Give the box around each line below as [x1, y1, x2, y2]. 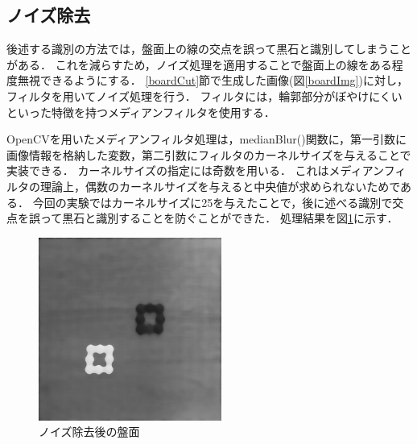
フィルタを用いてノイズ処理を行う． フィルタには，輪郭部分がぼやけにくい [6, 87, 403, 104]
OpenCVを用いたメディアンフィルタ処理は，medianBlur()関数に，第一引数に [6, 131, 407, 147]
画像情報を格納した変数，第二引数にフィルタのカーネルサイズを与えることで [6, 146, 411, 163]
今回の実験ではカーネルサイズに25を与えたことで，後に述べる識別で [32, 193, 393, 210]
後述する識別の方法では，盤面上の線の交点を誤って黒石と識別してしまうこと [6, 40, 411, 57]
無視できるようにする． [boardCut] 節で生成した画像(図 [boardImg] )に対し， [17, 72, 408, 89]
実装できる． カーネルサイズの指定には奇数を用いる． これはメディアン [6, 162, 384, 179]
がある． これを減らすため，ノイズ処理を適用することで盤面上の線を [6, 56, 370, 73]
